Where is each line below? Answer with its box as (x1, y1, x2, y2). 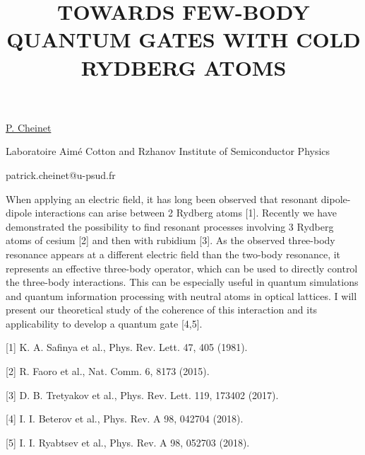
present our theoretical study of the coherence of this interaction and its (6, 302, 318, 317)
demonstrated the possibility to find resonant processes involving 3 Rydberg (6, 219, 334, 234)
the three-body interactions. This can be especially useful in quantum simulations (6, 275, 359, 289)
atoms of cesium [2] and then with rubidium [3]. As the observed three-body (6, 233, 335, 248)
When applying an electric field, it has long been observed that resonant (6, 191, 318, 206)
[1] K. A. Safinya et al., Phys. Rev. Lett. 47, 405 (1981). (6, 340, 248, 355)
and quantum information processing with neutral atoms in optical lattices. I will (6, 288, 357, 303)
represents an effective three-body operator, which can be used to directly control (6, 260, 358, 275)
